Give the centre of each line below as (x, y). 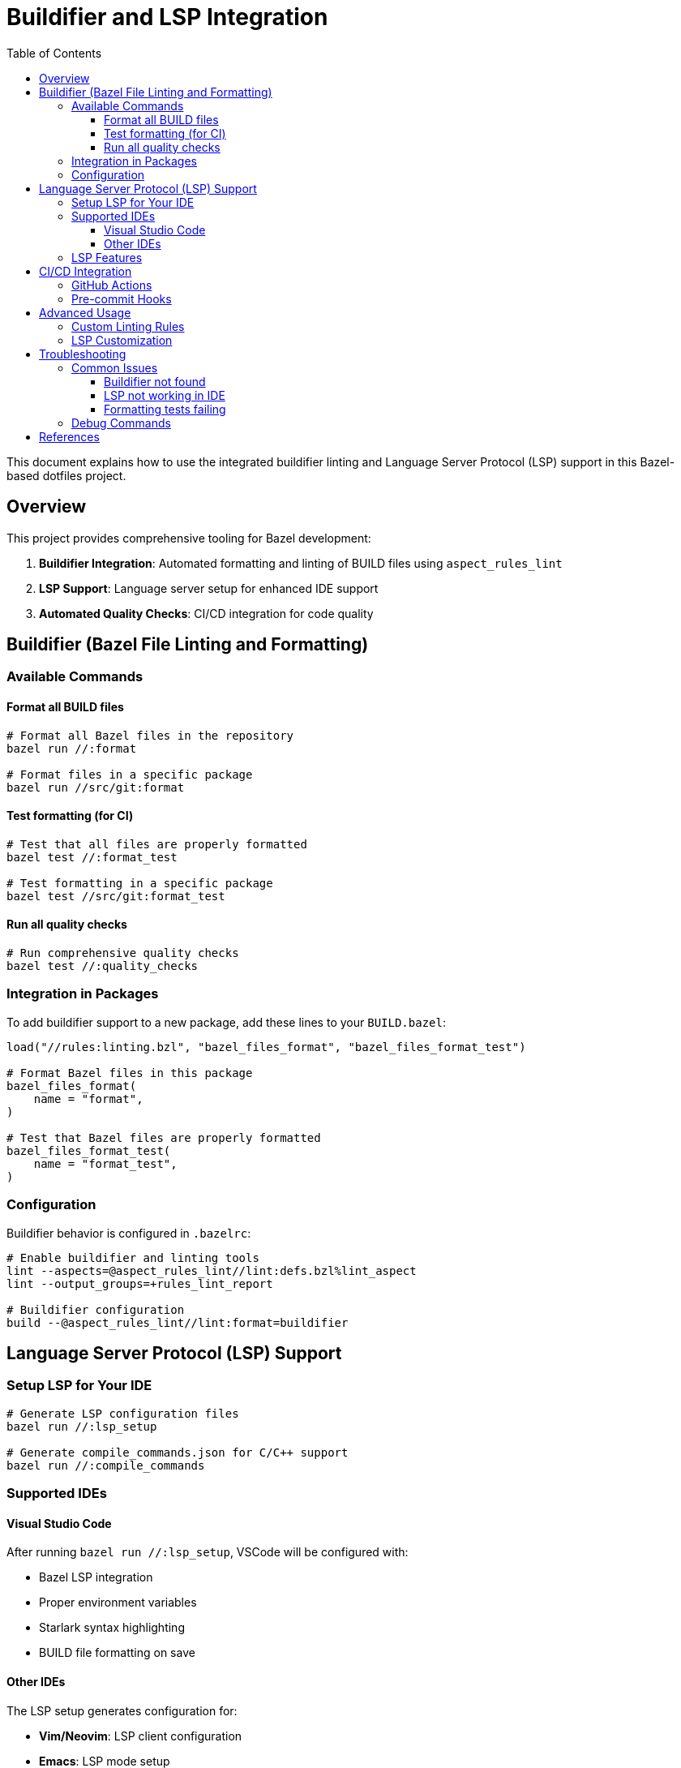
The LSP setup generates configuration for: (122, 1710)
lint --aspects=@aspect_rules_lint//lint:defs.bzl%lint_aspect (212, 1270)
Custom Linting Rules (128, 326)
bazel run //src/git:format (96, 787)
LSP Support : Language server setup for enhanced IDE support (209, 588)
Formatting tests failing (165, 409)
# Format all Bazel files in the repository (150, 735)
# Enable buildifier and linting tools (133, 1257)
